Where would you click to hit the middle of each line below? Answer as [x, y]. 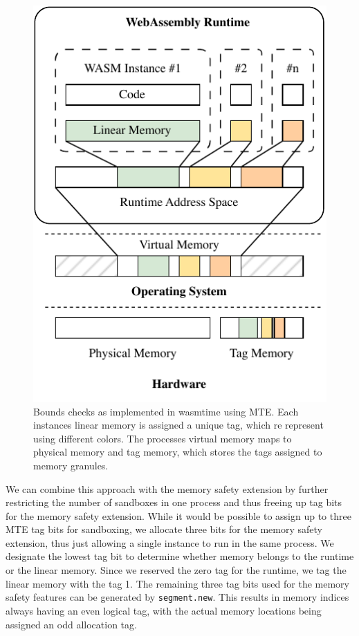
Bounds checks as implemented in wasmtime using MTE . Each [166, 411]
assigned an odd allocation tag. [71, 624]
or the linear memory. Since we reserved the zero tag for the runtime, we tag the [176, 570]
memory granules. [71, 465]
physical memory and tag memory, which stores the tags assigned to [178, 452]
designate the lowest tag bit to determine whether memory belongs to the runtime [180, 556]
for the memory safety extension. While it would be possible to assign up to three [178, 515]
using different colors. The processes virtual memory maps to [163, 438]
